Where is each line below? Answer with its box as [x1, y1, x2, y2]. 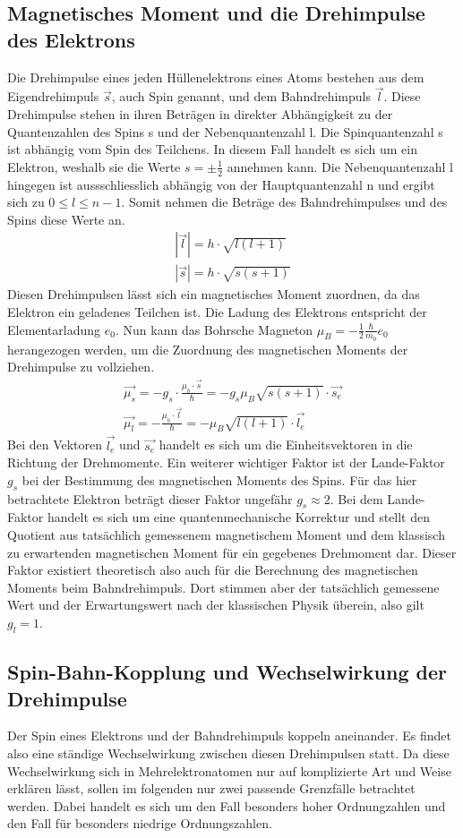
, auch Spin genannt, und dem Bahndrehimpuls [111, 87, 371, 106]
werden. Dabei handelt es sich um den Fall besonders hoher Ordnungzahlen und [7, 796, 446, 815]
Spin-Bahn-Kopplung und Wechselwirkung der [7, 658, 447, 686]
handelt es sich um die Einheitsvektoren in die [159, 435, 413, 454]
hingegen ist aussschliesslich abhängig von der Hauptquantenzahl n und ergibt [7, 175, 435, 193]
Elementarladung [7, 320, 101, 338]
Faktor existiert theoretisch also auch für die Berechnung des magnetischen [7, 560, 418, 579]
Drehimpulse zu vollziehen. [7, 357, 155, 376]
